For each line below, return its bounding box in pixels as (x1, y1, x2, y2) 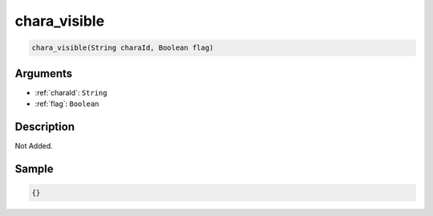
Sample (14, 161, 54, 176)
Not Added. (14, 141, 54, 150)
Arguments (14, 67, 73, 80)
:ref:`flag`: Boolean (34, 99, 99, 108)
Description (14, 120, 75, 133)
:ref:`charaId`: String (34, 88, 107, 97)
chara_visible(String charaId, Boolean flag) (31, 43, 214, 52)
